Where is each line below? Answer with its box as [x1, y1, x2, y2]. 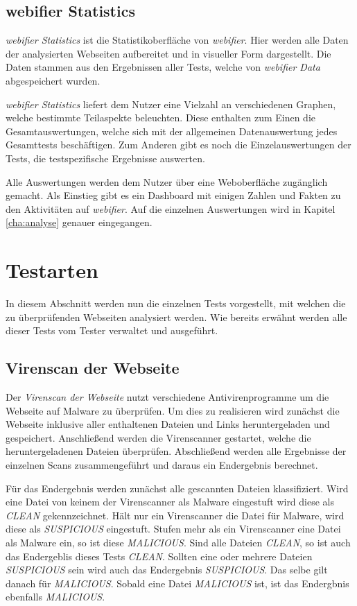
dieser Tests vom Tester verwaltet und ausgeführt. [6, 323, 218, 338]
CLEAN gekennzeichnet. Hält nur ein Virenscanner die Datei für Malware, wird [6, 508, 345, 522]
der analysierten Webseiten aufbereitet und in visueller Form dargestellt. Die [6, 46, 331, 60]
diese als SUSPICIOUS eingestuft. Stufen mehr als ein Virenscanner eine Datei [6, 521, 341, 536]
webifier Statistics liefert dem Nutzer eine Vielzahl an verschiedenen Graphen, [6, 96, 336, 111]
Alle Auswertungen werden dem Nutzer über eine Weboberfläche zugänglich [6, 174, 328, 189]
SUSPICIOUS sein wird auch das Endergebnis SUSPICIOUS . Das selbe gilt [6, 562, 328, 577]
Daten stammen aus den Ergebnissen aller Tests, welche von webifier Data [6, 60, 320, 74]
